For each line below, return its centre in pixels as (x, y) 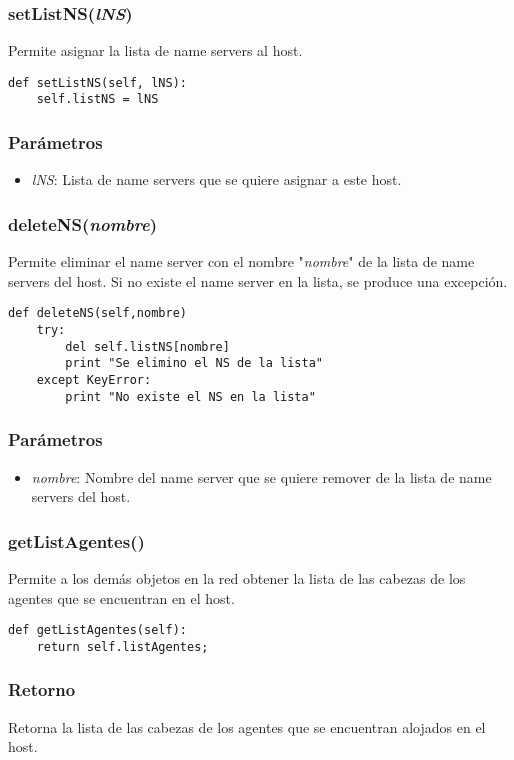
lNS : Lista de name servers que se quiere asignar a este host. (216, 179)
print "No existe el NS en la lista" (190, 396)
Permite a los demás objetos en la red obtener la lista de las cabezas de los (237, 577)
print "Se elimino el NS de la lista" (194, 363)
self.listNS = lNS (97, 99)
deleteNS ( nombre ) (83, 223)
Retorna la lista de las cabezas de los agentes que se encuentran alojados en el (247, 726)
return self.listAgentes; (122, 646)
